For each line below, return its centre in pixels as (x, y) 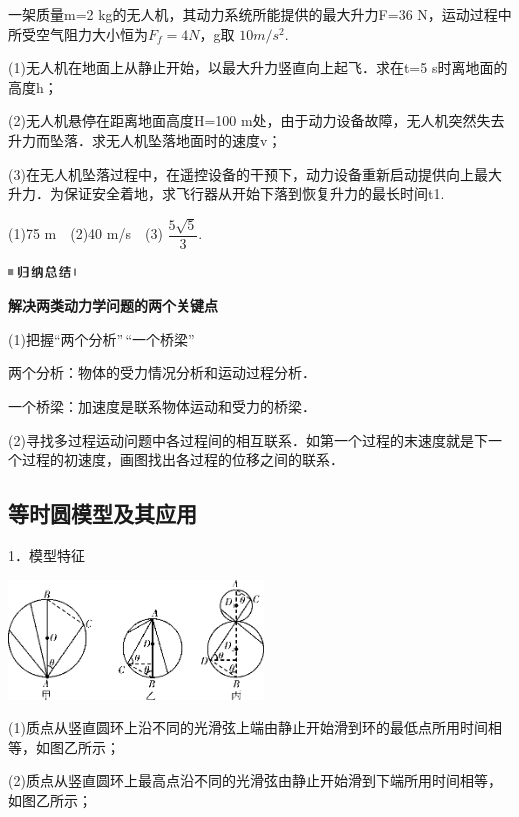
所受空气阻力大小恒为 (78, 33)
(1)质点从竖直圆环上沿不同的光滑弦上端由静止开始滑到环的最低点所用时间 (248, 727)
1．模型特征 (46, 554)
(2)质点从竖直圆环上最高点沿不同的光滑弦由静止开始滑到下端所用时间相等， (255, 780)
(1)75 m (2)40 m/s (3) (85, 233)
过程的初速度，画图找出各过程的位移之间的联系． (182, 459)
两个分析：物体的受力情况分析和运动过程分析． (162, 372)
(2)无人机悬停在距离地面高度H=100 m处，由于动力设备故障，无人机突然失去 (256, 120)
